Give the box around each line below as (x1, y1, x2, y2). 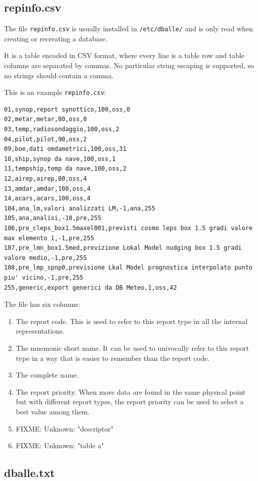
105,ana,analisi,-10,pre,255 (4, 215, 102, 222)
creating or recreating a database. (4, 33, 108, 43)
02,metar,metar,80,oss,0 (4, 116, 87, 123)
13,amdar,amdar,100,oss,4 (4, 185, 91, 192)
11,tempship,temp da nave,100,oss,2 (4, 165, 127, 173)
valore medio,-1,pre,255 (4, 254, 87, 261)
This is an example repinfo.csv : (4, 87, 106, 97)
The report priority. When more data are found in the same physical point (16, 386, 245, 397)
